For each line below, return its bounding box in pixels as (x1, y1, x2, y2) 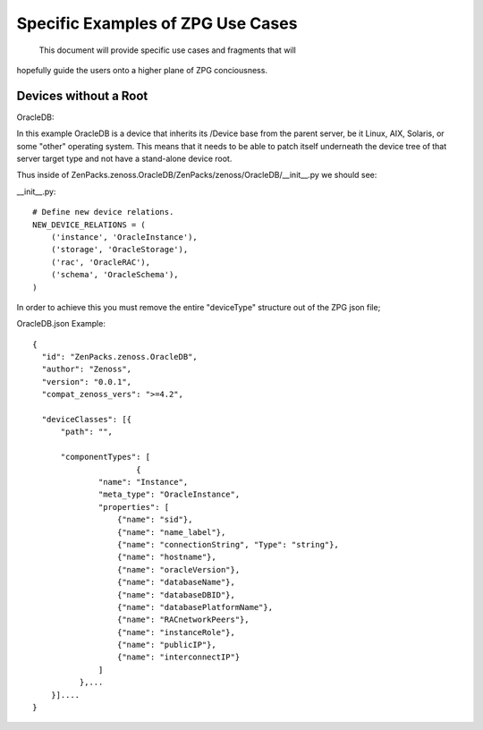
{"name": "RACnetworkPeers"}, (116, 615, 250, 625)
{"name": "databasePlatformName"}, (116, 602, 273, 612)
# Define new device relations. (32, 207, 174, 217)
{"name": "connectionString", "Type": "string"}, (116, 539, 339, 549)
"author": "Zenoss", (41, 364, 132, 375)
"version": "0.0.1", (41, 377, 132, 386)
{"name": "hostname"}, (116, 552, 216, 563)
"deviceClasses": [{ (41, 414, 132, 425)
